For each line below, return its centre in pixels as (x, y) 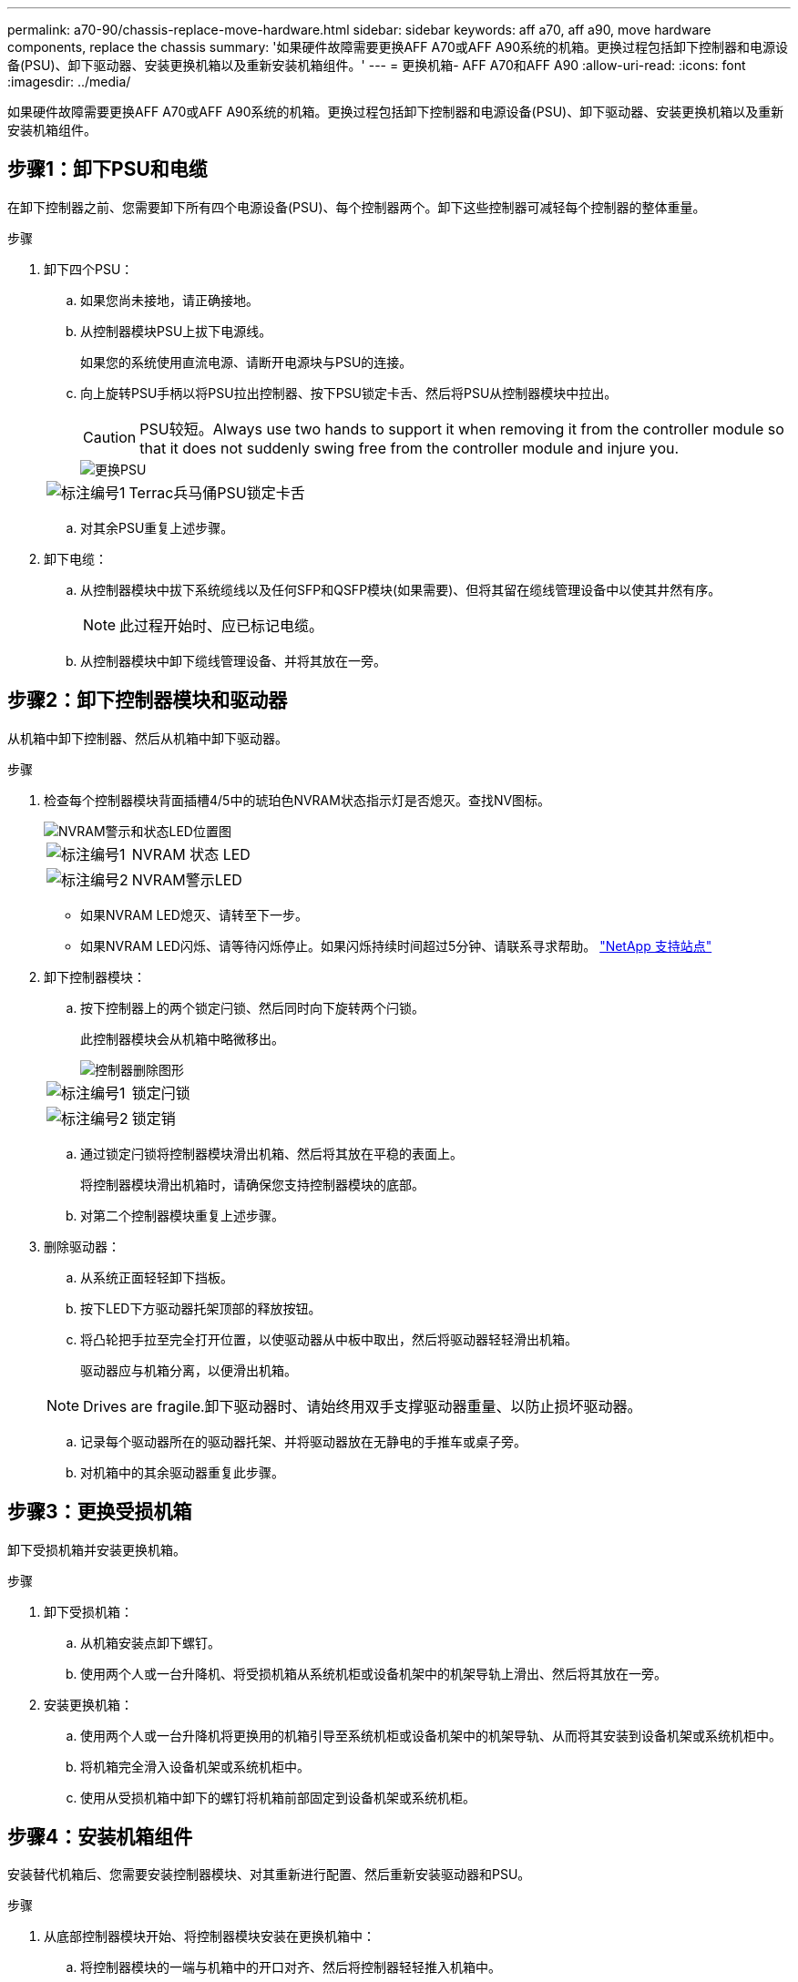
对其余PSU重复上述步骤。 (157, 527)
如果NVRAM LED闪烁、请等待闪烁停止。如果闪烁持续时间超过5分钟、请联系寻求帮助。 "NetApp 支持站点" (396, 945)
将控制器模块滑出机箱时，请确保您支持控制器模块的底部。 (252, 1184)
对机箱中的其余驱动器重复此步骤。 (182, 1472)
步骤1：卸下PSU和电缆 (107, 169)
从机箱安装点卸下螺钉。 (150, 1642)
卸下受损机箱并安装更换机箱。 (97, 1549)
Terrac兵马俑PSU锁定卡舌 (217, 492)
